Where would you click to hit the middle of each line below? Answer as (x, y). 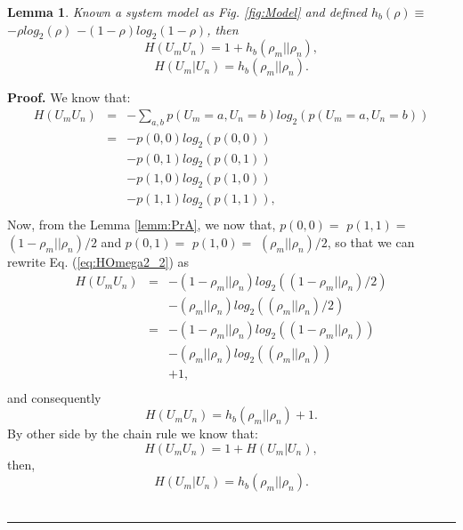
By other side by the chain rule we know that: (133, 434)
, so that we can (371, 241)
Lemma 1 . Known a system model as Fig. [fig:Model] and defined (187, 12)
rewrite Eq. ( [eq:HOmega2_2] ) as (98, 261)
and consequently (54, 397)
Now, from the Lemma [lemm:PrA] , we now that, (142, 225)
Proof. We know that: (69, 97)
